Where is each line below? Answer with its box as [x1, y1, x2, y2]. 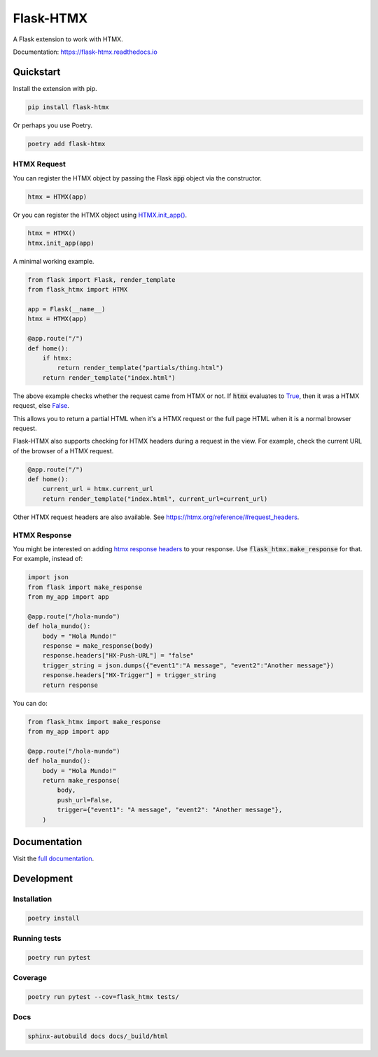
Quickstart [13, 66, 61, 78]
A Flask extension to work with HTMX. [13, 35, 123, 43]
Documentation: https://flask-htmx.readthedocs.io [13, 48, 157, 56]
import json [27, 574, 69, 581]
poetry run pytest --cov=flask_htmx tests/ [27, 993, 180, 1000]
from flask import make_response [27, 583, 143, 591]
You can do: [13, 699, 48, 707]
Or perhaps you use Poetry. [13, 121, 92, 129]
